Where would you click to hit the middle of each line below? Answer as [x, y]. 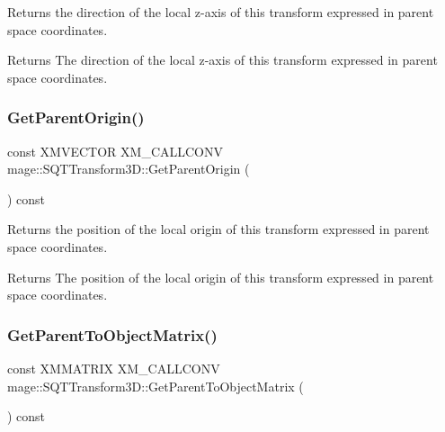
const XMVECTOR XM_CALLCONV [116, 151]
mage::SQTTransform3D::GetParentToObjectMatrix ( [156, 386]
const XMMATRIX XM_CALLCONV [114, 368]
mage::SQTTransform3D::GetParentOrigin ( [129, 169]
